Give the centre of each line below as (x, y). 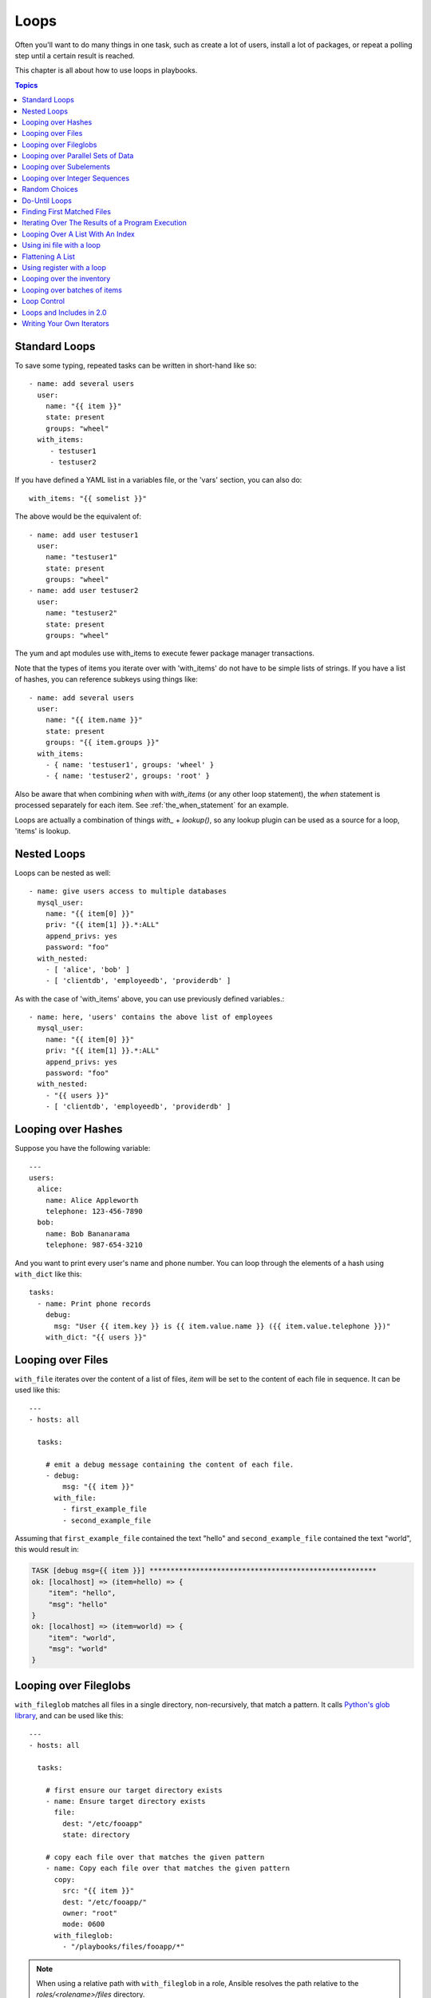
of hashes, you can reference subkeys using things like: (107, 679)
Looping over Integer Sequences (76, 178)
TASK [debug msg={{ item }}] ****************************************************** (204, 1571)
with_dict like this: (48, 1274)
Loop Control (43, 301)
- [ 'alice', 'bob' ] (88, 969)
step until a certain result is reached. (75, 55)
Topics (26, 85)
